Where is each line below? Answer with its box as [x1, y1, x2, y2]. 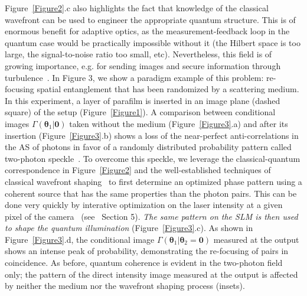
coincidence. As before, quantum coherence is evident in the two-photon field [5, 256, 283, 269]
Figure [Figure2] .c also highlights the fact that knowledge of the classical [5, 2, 269, 14]
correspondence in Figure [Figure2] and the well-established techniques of [5, 164, 271, 176]
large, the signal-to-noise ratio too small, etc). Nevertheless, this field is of [5, 48, 272, 60]
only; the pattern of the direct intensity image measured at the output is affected [5, 268, 298, 280]
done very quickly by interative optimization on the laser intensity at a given [5, 199, 283, 211]
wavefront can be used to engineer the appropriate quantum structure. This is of [5, 13, 296, 25]
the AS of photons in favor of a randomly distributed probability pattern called [5, 141, 292, 153]
